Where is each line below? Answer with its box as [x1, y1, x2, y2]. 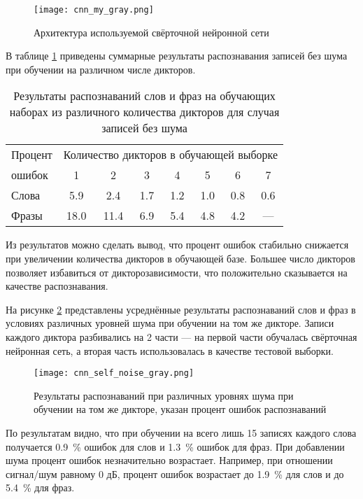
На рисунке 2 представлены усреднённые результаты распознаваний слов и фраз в [6, 302, 356, 316]
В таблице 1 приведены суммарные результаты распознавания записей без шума [6, 48, 348, 63]
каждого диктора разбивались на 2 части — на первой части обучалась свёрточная [6, 330, 357, 344]
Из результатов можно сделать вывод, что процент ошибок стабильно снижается [6, 237, 349, 252]
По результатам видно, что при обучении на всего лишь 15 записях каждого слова [6, 426, 357, 440]
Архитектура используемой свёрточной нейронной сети [34, 24, 269, 39]
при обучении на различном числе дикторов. [6, 62, 196, 76]
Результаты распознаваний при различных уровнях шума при [34, 388, 294, 402]
